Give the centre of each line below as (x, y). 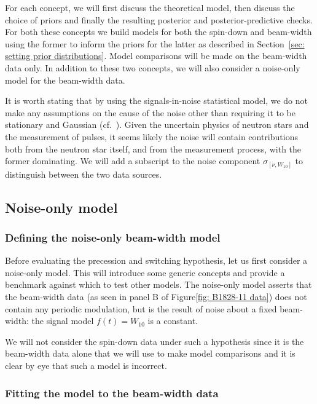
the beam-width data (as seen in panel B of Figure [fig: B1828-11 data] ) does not (156, 297)
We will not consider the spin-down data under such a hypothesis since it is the (155, 341)
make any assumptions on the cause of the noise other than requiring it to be (150, 112)
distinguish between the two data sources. (84, 174)
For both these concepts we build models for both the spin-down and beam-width (158, 32)
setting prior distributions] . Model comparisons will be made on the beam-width (156, 56)
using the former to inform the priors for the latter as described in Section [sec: (155, 43)
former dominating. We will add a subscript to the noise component (133, 161)
